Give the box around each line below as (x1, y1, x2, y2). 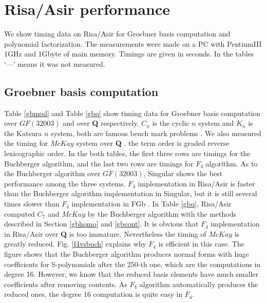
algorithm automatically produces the (139, 278, 258, 289)
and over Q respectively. (63, 118, 139, 128)
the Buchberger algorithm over (4, 168, 101, 179)
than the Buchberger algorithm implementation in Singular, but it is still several (4, 188, 257, 199)
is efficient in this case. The (158, 238, 244, 249)
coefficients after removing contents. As (4, 278, 127, 289)
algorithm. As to (205, 158, 258, 168)
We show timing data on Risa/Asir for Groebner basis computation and (4, 28, 231, 39)
